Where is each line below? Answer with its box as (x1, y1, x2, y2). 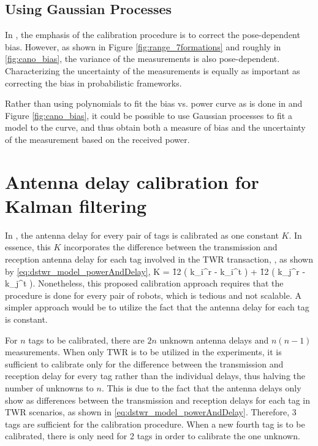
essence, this (5, 240, 51, 253)
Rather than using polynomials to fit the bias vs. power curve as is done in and (5, 97, 303, 110)
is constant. (5, 313, 48, 326)
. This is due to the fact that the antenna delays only (101, 381, 301, 394)
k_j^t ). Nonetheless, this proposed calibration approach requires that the (5, 277, 284, 290)
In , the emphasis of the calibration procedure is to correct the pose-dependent (5, 28, 300, 41)
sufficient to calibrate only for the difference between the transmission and (5, 357, 284, 370)
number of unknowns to (5, 381, 94, 394)
